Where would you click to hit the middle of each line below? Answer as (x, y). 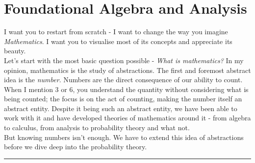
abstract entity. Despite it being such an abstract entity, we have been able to (121, 108)
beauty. (15, 51)
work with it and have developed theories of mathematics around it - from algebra (127, 118)
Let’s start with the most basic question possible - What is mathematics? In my (124, 60)
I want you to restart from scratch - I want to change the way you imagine (116, 32)
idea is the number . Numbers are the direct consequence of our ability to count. (123, 80)
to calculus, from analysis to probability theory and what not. (97, 128)
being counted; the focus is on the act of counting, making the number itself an (123, 99)
